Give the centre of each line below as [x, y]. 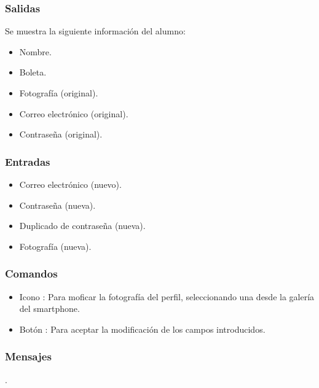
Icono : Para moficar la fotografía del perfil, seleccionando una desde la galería [167, 296]
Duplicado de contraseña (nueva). [82, 226]
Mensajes [28, 356]
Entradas [28, 161]
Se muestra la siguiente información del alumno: [95, 31]
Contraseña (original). [61, 134]
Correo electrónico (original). [74, 113]
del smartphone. [49, 308]
